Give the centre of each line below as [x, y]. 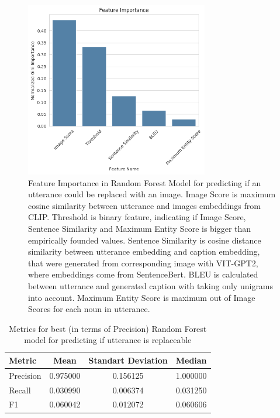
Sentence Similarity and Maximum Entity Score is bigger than [140, 228]
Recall [20, 390]
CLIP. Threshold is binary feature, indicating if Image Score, [137, 217]
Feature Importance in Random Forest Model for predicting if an [145, 182]
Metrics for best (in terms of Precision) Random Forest [108, 328]
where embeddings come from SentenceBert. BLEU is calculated [143, 274]
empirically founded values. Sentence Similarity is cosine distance [145, 240]
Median [191, 360]
